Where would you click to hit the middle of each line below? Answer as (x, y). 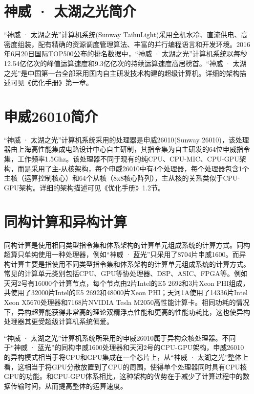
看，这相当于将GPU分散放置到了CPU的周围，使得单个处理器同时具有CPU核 (126, 366)
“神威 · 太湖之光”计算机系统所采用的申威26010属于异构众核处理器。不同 (120, 337)
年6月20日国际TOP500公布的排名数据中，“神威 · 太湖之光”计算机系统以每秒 (126, 54)
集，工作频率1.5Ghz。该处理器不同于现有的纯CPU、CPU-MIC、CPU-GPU (122, 159)
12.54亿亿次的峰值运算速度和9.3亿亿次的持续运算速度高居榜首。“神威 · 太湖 (125, 63)
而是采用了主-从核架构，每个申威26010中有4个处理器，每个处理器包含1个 (133, 168)
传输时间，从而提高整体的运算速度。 (69, 385)
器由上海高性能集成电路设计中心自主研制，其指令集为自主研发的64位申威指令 (127, 149)
